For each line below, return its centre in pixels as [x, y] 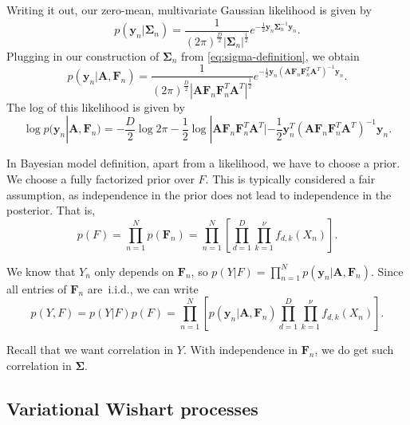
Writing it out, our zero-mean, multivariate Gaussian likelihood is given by [189, 10]
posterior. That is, [51, 210]
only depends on [134, 271]
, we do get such [354, 350]
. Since [387, 271]
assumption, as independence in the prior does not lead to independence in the [199, 194]
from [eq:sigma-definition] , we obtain [270, 55]
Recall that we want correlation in [90, 350]
